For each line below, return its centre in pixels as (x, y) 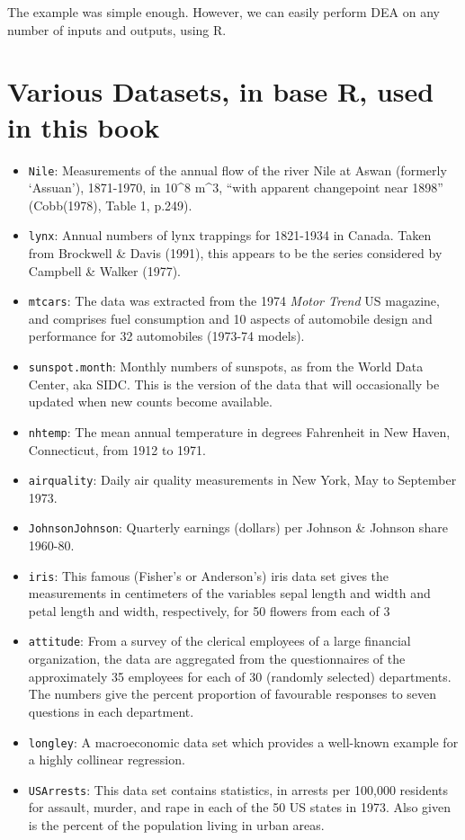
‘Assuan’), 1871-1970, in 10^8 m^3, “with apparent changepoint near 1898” (236, 188)
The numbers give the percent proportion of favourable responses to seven (232, 694)
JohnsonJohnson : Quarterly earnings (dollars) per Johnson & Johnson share (238, 527)
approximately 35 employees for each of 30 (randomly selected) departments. (240, 676)
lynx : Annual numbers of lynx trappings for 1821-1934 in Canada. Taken (230, 235)
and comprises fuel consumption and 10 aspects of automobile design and (230, 318)
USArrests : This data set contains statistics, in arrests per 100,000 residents (238, 789)
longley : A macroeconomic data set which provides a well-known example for (243, 742)
